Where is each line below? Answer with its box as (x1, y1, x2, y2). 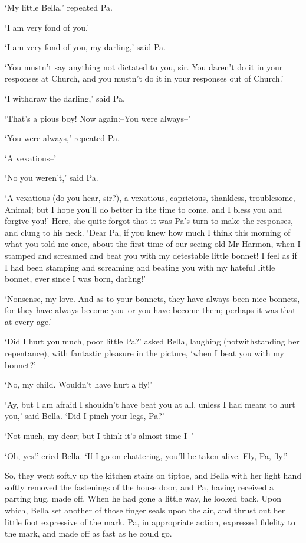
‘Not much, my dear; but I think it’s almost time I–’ (5, 430, 193, 442)
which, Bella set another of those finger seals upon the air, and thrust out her (5, 504, 285, 516)
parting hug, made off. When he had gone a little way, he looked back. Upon (5, 492, 282, 505)
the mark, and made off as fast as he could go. (5, 527, 172, 539)
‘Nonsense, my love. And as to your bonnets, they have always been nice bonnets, (5, 292, 300, 304)
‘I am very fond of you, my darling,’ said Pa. (5, 41, 166, 53)
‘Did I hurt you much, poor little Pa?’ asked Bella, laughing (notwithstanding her (5, 335, 300, 347)
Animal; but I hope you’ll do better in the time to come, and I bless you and (5, 203, 282, 215)
